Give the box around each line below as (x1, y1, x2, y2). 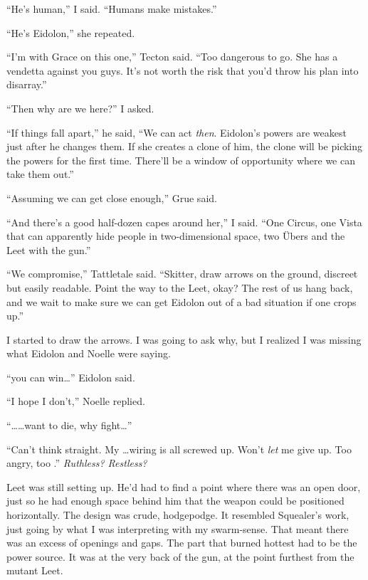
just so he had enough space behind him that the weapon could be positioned (6, 493, 345, 508)
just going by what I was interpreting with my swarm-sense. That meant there (6, 521, 349, 536)
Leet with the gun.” (6, 242, 91, 257)
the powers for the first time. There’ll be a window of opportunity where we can (6, 152, 355, 167)
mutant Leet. (6, 563, 63, 578)
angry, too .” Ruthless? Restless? (6, 455, 147, 470)
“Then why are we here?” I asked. (6, 100, 154, 115)
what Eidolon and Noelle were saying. (6, 346, 171, 361)
